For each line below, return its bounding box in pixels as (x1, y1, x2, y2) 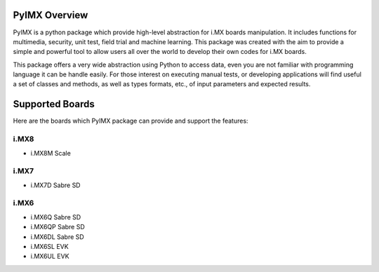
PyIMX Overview (13, 9, 88, 21)
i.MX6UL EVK (30, 252, 69, 261)
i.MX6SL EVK (30, 242, 69, 250)
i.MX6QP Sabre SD (30, 223, 86, 231)
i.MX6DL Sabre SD (30, 232, 84, 241)
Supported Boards (13, 98, 95, 110)
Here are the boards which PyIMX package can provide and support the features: (13, 116, 248, 125)
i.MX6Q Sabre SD (30, 212, 81, 221)
